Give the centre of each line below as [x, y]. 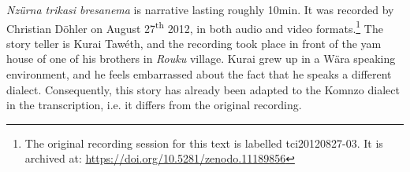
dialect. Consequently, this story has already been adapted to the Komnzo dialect [203, 89]
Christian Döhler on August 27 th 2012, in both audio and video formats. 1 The [195, 27]
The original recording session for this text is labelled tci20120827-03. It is [204, 143]
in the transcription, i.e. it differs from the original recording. [154, 105]
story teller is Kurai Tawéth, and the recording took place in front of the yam [194, 43]
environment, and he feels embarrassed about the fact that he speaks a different [199, 74]
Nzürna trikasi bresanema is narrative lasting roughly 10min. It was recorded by [200, 9]
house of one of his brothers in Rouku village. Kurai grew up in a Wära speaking [201, 59]
